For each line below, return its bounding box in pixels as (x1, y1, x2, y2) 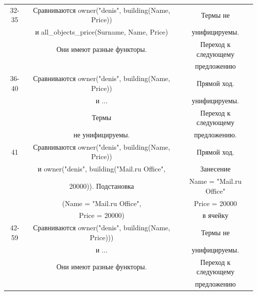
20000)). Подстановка (69, 180, 134, 191)
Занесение (200, 164, 231, 174)
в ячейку (202, 210, 228, 220)
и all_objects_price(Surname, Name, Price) (35, 27, 169, 37)
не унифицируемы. (73, 129, 130, 140)
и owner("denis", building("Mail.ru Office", (38, 164, 166, 174)
